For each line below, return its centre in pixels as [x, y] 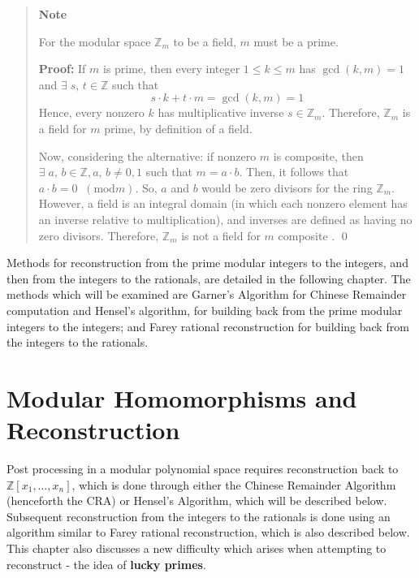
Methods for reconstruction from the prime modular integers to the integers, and [207, 263]
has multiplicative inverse [221, 112]
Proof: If [62, 69]
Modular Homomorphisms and [182, 397]
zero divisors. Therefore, [99, 235]
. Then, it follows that [294, 172]
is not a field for [221, 235]
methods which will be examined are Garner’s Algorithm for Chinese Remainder [207, 294]
